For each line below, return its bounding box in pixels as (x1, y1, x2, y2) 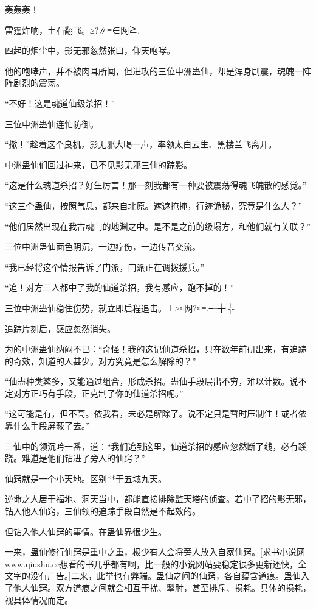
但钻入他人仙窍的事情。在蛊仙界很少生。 (5, 525, 167, 537)
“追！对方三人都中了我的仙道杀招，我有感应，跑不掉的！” (5, 281, 235, 294)
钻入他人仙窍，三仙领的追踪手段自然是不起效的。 (5, 505, 201, 517)
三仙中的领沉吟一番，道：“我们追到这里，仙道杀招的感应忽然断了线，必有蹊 (5, 439, 307, 452)
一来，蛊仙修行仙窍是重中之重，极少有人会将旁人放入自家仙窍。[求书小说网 (5, 545, 305, 558)
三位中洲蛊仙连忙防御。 (5, 117, 98, 130)
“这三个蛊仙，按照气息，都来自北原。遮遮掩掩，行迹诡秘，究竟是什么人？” (5, 199, 303, 211)
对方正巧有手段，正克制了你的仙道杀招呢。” (13, 386, 184, 399)
